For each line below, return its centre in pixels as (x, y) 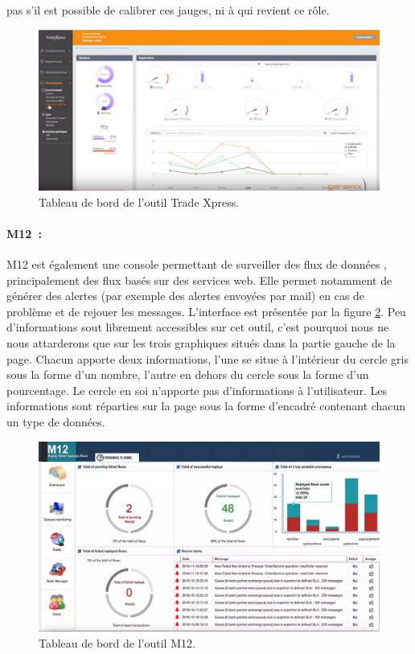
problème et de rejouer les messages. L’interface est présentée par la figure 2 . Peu (206, 311)
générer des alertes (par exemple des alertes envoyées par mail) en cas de (186, 296)
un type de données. (56, 421)
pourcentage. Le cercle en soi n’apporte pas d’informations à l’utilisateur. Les (197, 390)
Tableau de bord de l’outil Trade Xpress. (139, 202)
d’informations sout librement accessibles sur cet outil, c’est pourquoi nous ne (198, 327)
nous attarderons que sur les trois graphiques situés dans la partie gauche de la (201, 342)
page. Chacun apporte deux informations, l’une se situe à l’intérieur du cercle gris (207, 358)
